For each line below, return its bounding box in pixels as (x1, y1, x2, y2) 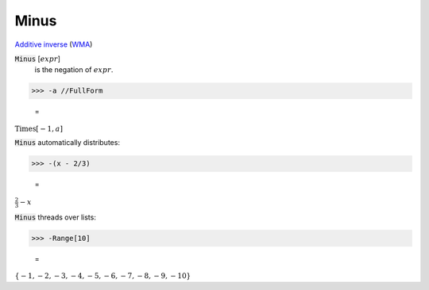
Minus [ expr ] (14, 54, 61, 63)
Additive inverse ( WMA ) (14, 40, 93, 49)
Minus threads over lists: (14, 212, 97, 222)
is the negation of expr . (34, 65, 114, 74)
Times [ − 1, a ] (14, 124, 64, 133)
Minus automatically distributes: (14, 138, 121, 147)
